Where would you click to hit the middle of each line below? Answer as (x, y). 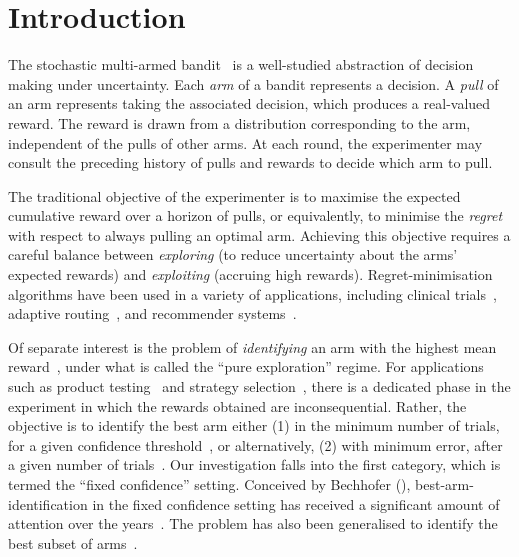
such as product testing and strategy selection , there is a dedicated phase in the (259, 386)
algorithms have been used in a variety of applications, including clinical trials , (252, 293)
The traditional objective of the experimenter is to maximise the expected (234, 195)
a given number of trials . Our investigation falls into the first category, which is (254, 464)
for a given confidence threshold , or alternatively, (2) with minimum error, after (255, 444)
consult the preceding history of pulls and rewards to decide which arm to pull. (250, 162)
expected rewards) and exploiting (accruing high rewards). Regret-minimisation (250, 274)
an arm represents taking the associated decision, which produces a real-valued (249, 103)
